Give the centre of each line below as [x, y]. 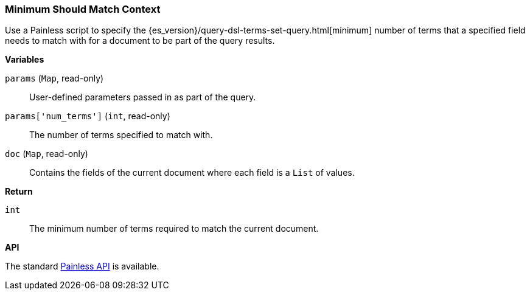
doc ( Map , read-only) [47, 154]
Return [19, 192]
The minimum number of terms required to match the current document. [174, 229]
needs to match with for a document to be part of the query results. [140, 41]
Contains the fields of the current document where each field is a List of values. [192, 173]
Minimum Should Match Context [83, 9]
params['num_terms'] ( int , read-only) [88, 116]
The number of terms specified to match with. [121, 135]
